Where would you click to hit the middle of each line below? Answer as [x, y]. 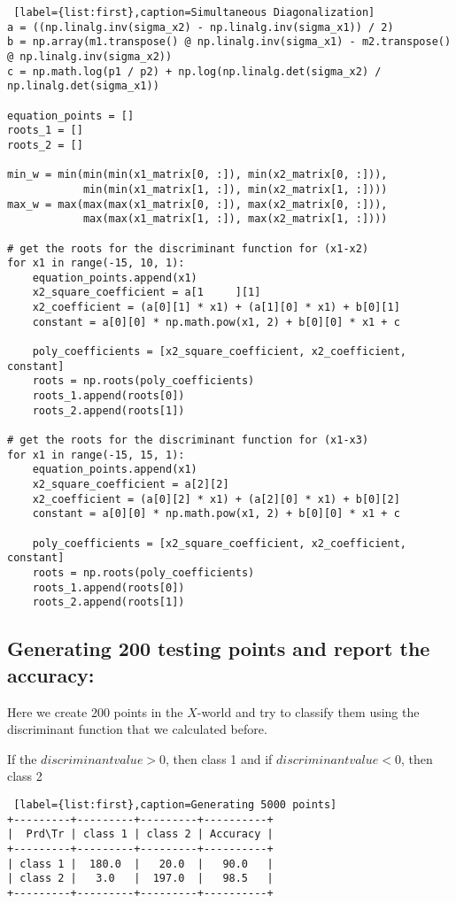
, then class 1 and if [219, 758]
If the [22, 758]
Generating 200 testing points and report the [219, 648]
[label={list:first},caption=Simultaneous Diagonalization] [194, 12]
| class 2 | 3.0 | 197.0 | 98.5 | [140, 879]
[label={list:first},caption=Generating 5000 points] [175, 804]
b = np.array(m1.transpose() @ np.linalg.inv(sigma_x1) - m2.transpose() [229, 42]
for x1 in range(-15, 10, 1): [96, 263]
